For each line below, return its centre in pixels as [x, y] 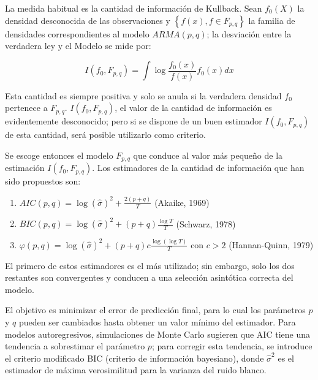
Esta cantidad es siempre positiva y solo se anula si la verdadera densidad [143, 95]
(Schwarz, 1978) [206, 223]
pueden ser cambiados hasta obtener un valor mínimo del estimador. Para [157, 321]
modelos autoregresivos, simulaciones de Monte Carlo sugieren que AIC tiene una [157, 334]
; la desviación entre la [249, 33]
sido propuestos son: [43, 181]
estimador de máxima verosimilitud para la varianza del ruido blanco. [136, 370]
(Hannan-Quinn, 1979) [271, 244]
